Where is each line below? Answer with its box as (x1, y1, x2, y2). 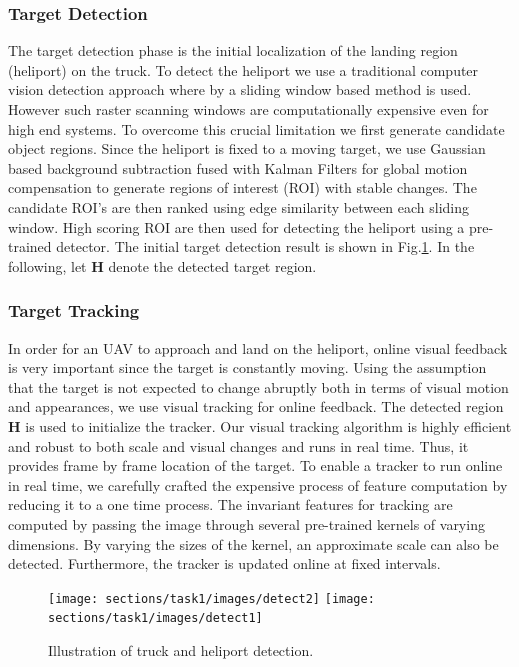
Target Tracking (8, 298, 140, 323)
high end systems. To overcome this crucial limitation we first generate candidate (8, 118, 505, 139)
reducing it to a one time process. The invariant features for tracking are (8, 494, 453, 515)
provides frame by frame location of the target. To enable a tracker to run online (8, 455, 503, 476)
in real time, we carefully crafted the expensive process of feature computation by (8, 474, 508, 495)
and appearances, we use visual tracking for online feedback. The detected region (8, 396, 504, 417)
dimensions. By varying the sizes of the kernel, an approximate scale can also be (8, 533, 499, 554)
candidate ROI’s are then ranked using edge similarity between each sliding (8, 196, 470, 217)
